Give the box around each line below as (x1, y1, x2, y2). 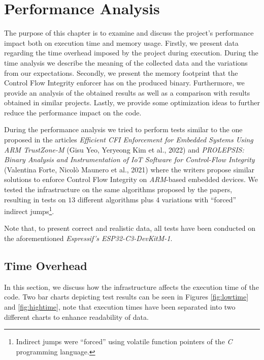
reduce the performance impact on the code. (4, 107, 142, 117)
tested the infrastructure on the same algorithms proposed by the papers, (4, 184, 233, 195)
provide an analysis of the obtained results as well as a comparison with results (4, 87, 250, 98)
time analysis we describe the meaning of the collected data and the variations (4, 57, 248, 68)
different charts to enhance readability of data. (4, 311, 149, 322)
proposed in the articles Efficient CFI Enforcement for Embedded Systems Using (4, 134, 253, 145)
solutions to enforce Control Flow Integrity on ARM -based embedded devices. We (4, 174, 258, 185)
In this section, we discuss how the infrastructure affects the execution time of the (4, 281, 259, 292)
